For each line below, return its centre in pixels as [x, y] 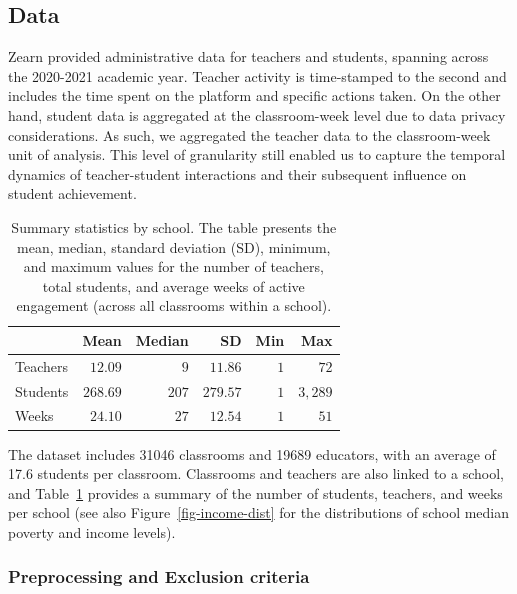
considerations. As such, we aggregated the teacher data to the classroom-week [249, 134]
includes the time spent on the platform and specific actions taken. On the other [254, 95]
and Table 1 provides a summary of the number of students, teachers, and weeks [255, 492]
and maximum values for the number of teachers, [173, 266]
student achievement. [72, 193]
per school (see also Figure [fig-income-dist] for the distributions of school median [259, 512]
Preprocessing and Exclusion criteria [159, 576]
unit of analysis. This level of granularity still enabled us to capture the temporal [257, 154]
